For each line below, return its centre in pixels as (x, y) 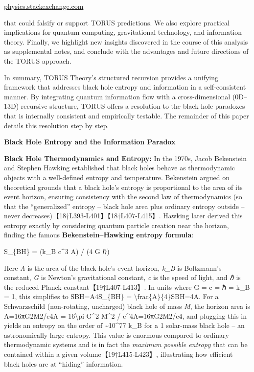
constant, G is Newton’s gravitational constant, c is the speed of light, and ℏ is (122, 277)
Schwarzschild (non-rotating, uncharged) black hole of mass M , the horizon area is (127, 306)
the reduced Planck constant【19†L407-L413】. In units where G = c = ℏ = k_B (127, 287)
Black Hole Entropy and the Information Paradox (90, 142)
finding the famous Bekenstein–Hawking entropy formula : (99, 235)
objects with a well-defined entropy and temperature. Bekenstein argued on (117, 177)
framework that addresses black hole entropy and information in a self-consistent (125, 87)
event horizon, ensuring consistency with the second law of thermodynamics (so (123, 197)
